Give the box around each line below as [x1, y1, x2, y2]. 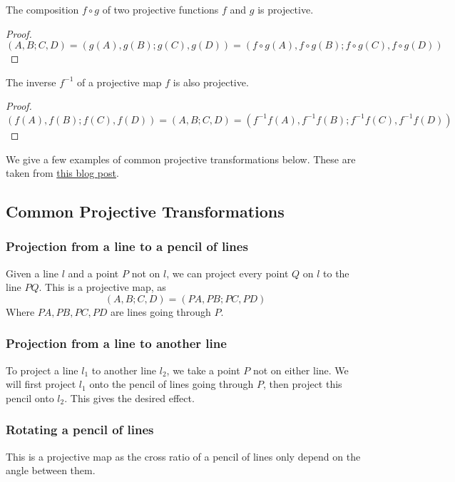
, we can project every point [166, 265, 289, 280]
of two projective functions [102, 2, 219, 16]
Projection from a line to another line [6, 334, 227, 352]
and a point [68, 265, 119, 280]
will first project [6, 376, 76, 391]
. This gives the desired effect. [64, 390, 195, 405]
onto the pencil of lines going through [89, 376, 254, 391]
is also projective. [173, 74, 249, 89]
